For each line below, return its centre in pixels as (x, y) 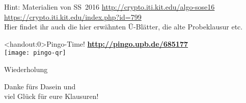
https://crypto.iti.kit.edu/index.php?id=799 (73, 16)
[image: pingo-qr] (35, 53)
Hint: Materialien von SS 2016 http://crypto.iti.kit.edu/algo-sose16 (110, 7)
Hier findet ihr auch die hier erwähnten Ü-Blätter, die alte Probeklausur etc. (124, 27)
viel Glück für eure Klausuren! (51, 96)
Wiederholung (26, 69)
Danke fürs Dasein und (40, 86)
